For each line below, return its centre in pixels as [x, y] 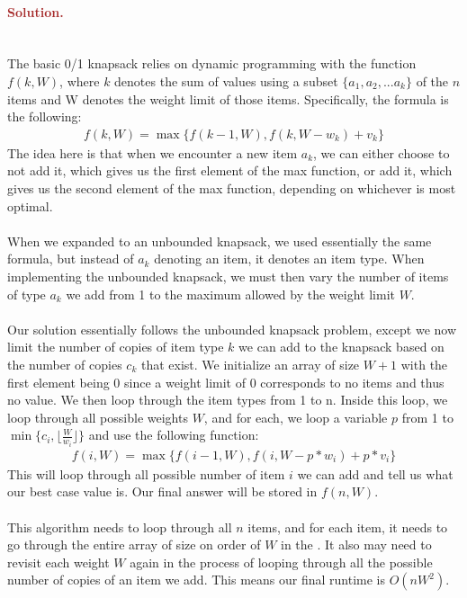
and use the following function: [174, 435]
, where [80, 80]
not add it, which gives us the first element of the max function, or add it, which [230, 170]
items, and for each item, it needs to [348, 527]
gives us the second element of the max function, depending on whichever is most [232, 187]
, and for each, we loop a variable [296, 417]
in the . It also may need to [356, 544]
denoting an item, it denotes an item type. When [289, 259]
